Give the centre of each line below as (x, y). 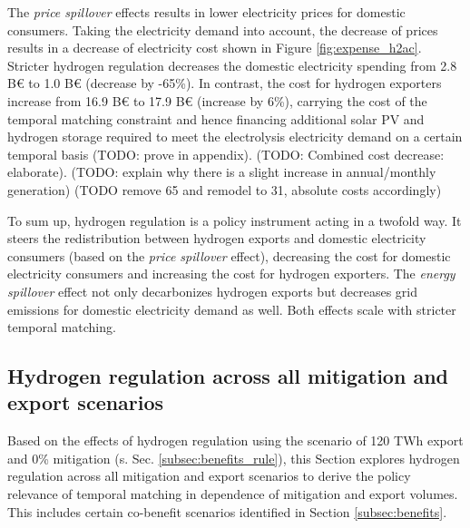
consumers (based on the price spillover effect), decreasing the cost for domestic (229, 255)
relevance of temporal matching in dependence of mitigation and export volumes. (233, 494)
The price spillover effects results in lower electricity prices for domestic (206, 12)
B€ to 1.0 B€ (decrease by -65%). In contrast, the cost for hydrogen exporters (225, 83)
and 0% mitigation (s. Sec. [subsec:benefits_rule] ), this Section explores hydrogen (234, 458)
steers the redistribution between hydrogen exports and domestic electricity (217, 238)
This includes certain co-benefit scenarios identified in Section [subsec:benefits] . (227, 511)
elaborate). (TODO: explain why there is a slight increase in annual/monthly (222, 172)
